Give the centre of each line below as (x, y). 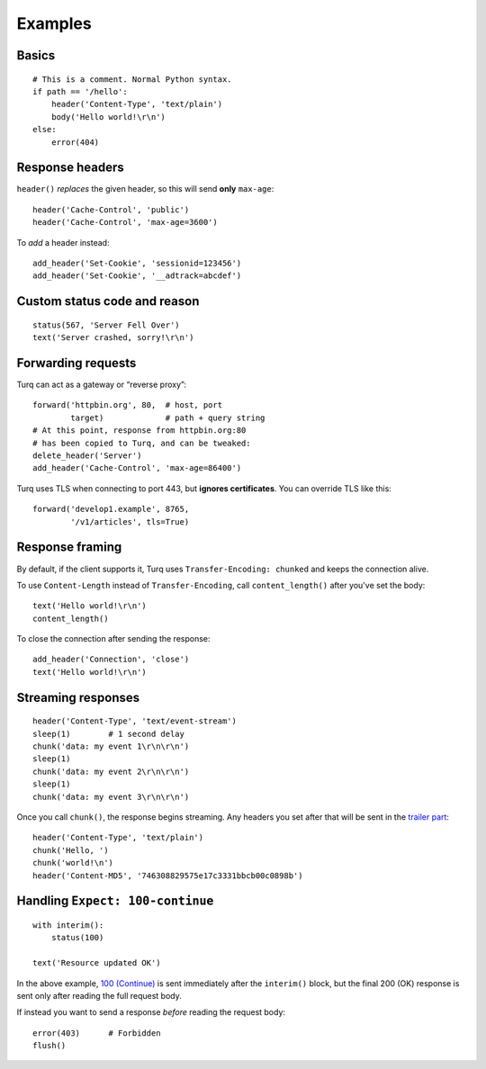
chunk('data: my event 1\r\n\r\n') (111, 746)
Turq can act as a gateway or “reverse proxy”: (101, 385)
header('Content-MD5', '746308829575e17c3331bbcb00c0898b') (168, 876)
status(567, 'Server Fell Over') (106, 325)
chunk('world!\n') (73, 863)
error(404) (75, 142)
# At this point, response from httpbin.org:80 (139, 431)
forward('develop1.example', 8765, (111, 509)
